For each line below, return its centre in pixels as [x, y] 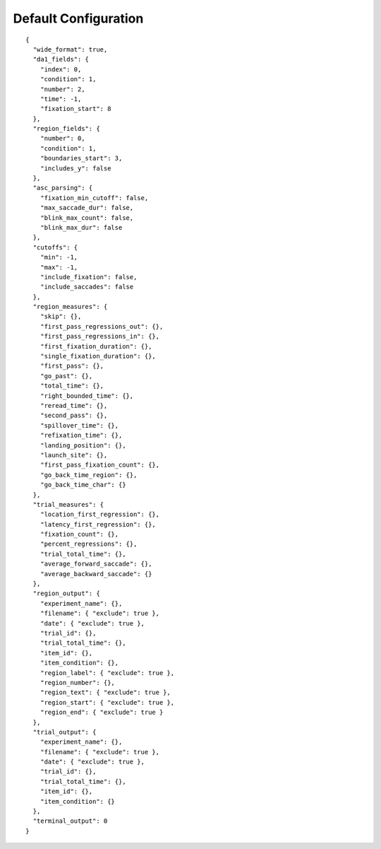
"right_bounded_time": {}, [87, 396]
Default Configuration [78, 18]
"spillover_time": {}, [79, 425]
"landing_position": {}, [83, 445]
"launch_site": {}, [74, 455]
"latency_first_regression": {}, [98, 524]
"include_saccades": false [87, 287]
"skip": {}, [61, 317]
